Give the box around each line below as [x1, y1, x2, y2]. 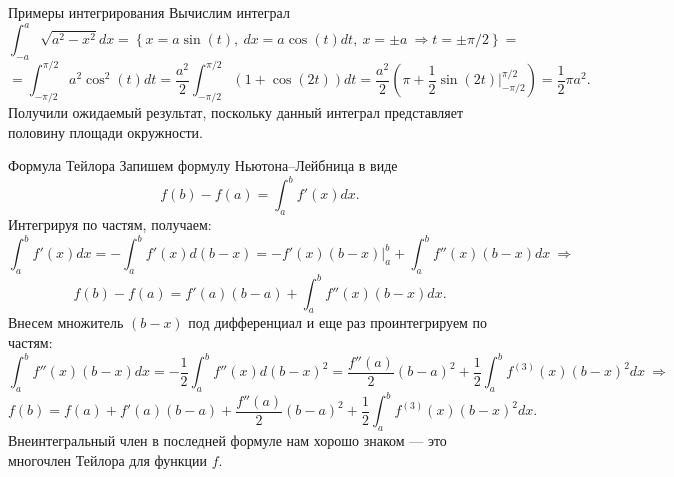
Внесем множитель [8, 312, 124, 333]
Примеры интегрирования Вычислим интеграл [8, 2, 290, 22]
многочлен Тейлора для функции [8, 449, 208, 470]
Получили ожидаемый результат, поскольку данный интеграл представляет [8, 102, 464, 123]
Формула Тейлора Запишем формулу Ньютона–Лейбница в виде [8, 155, 398, 176]
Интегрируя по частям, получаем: [8, 214, 212, 235]
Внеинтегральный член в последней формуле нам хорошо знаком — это [8, 430, 447, 451]
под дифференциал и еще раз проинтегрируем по [188, 312, 488, 333]
